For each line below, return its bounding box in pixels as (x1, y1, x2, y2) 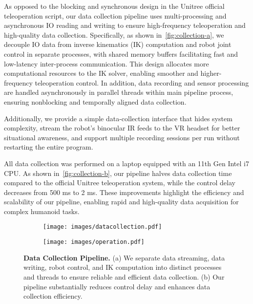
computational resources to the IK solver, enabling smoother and (4, 68, 198, 78)
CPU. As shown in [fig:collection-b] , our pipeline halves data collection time (4, 168, 232, 178)
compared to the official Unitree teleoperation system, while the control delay (4, 177, 235, 188)
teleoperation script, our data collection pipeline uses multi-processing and (4, 10, 227, 21)
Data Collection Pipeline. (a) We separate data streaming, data (23, 252, 225, 262)
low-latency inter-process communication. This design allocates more (4, 58, 209, 68)
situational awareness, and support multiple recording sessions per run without (4, 132, 240, 142)
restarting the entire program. (4, 142, 93, 152)
